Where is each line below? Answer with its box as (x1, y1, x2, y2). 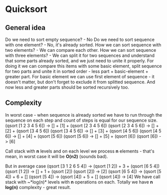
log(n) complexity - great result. (5, 184, 71, 190)
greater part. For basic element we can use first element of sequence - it (5, 74, 155, 79)
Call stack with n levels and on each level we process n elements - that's (5, 148, 155, 154)
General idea (5, 23, 46, 32)
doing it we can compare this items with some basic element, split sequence (5, 63, 162, 69)
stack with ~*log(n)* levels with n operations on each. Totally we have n (5, 179, 153, 185)
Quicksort (5, 3, 47, 15)
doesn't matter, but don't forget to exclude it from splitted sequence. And (5, 79, 156, 85)
